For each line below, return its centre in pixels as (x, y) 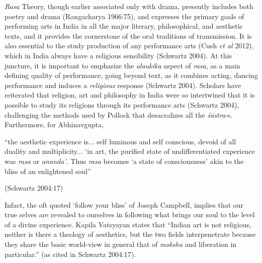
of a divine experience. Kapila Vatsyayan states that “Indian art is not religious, (128, 224)
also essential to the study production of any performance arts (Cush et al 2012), (129, 46)
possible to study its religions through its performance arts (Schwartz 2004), (122, 104)
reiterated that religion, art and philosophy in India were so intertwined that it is (130, 95)
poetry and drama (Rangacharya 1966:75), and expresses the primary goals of (124, 16)
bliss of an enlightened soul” (48, 171)
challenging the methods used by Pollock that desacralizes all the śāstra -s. (119, 114)
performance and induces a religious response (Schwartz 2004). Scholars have (123, 85)
